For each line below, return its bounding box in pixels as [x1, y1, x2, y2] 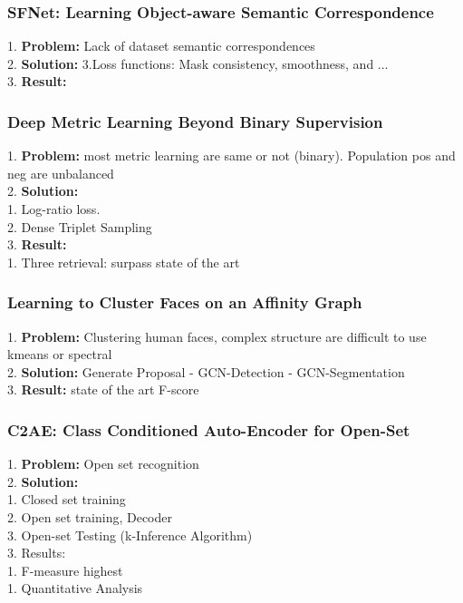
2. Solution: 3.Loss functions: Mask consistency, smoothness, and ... [7, 53, 389, 73]
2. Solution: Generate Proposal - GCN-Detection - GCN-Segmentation [7, 362, 405, 381]
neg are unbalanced [7, 163, 114, 182]
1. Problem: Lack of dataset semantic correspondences [7, 36, 315, 55]
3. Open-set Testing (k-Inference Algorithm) [7, 525, 253, 544]
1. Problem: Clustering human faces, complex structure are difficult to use [7, 326, 427, 345]
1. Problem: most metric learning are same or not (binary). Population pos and [7, 146, 456, 165]
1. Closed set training [7, 490, 126, 509]
